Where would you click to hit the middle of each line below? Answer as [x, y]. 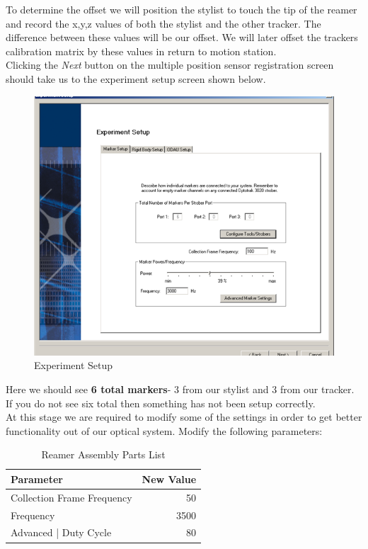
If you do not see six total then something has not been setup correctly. [161, 403]
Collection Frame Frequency [71, 497]
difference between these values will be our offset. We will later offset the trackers [182, 37]
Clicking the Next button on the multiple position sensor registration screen [170, 65]
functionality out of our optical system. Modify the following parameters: [164, 430]
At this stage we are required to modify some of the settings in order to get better [184, 417]
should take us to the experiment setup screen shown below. [136, 78]
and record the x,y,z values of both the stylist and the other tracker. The [163, 23]
